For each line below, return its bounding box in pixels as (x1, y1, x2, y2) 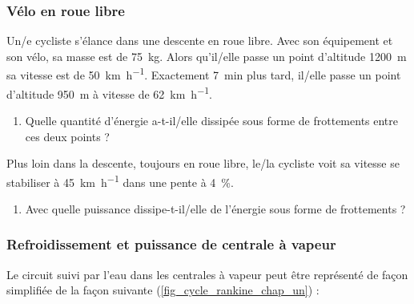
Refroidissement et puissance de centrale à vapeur (6, 234, 336, 254)
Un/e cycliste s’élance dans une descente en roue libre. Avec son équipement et (6, 32, 393, 49)
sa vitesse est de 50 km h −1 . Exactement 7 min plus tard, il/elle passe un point (6, 64, 401, 83)
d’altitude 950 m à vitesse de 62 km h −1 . (6, 83, 212, 102)
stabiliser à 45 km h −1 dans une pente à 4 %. (6, 171, 234, 190)
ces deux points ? (25, 128, 110, 144)
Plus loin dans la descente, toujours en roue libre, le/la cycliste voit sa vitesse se (6, 155, 400, 172)
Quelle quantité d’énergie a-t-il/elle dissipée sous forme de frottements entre (25, 111, 399, 128)
